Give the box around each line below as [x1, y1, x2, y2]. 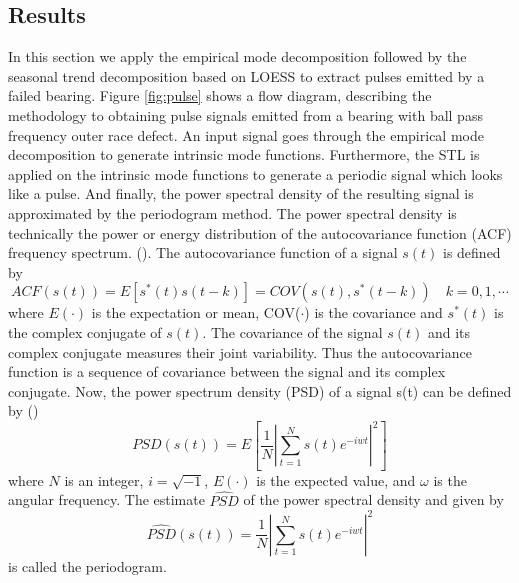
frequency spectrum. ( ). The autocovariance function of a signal [8, 242, 398, 263]
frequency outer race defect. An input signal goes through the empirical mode [8, 124, 484, 145]
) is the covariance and [304, 302, 443, 323]
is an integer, [64, 469, 144, 490]
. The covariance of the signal [202, 321, 383, 342]
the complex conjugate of [8, 321, 162, 342]
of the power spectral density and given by [243, 489, 504, 510]
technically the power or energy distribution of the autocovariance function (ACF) [8, 222, 512, 243]
